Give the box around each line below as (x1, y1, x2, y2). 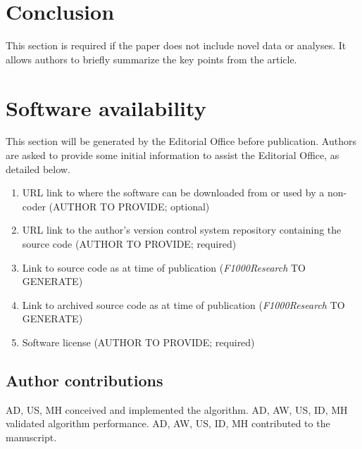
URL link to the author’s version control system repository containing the (22, 222, 342, 237)
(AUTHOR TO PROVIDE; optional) (49, 198, 210, 213)
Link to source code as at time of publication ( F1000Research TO (22, 260, 306, 274)
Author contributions (6, 369, 163, 391)
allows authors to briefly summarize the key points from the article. (6, 51, 297, 66)
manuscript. (6, 429, 57, 444)
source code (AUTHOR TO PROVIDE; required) (22, 236, 237, 251)
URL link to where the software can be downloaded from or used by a (22, 185, 325, 200)
